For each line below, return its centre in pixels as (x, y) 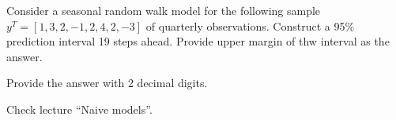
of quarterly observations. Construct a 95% (250, 25)
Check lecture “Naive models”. (79, 109)
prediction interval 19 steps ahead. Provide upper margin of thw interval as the (198, 41)
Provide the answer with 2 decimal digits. (107, 83)
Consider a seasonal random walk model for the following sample (164, 10)
